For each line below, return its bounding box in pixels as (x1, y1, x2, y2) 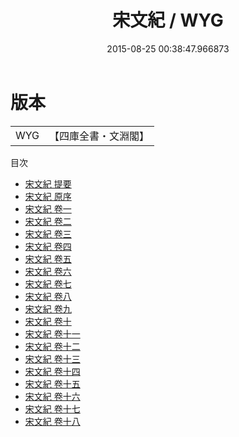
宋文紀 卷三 (24, 227, 72, 240)
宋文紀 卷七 (24, 277, 72, 290)
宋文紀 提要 (24, 177, 72, 190)
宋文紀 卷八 (24, 290, 72, 302)
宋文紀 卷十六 (24, 390, 81, 402)
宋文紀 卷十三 (24, 352, 81, 365)
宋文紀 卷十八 (24, 415, 81, 427)
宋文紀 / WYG (112, 9, 224, 32)
